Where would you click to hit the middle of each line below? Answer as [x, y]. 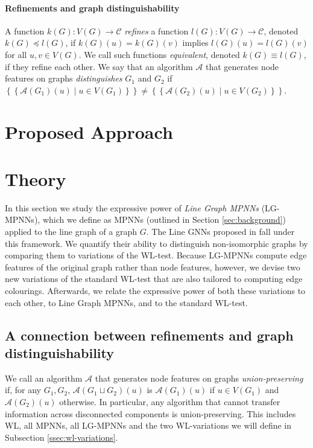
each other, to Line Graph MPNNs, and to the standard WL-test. [126, 302]
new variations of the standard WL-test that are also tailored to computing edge [154, 279]
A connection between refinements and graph [149, 335]
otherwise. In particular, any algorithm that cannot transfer [170, 401]
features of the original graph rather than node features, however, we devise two [153, 267]
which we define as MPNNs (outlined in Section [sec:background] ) [164, 219]
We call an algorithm [44, 378]
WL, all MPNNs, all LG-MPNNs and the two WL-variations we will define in [148, 425]
